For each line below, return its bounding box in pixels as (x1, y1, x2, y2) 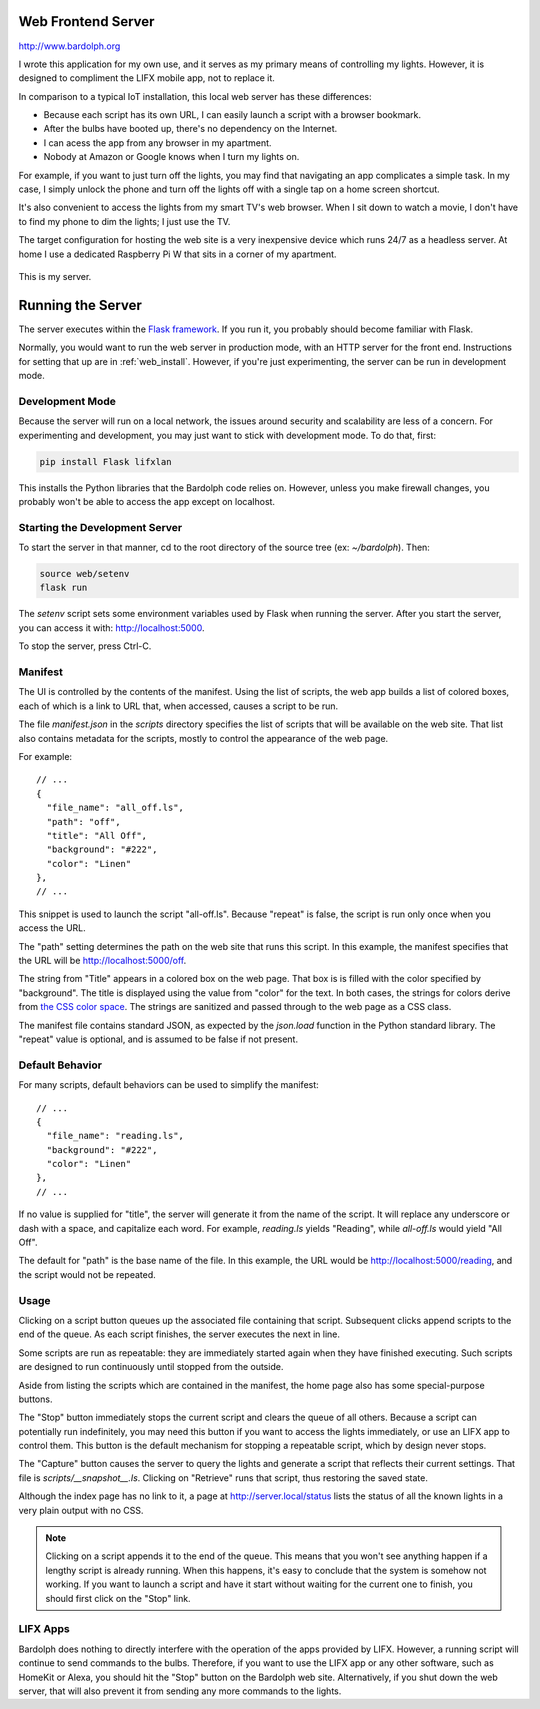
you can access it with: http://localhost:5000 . (18, 621, 205, 634)
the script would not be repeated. (18, 1268, 157, 1280)
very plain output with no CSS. (18, 1504, 144, 1516)
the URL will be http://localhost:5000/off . (18, 955, 187, 967)
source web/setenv (39, 568, 130, 580)
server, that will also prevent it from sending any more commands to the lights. (18, 1685, 342, 1697)
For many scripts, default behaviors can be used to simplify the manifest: (18, 1079, 319, 1091)
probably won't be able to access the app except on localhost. (18, 495, 275, 507)
